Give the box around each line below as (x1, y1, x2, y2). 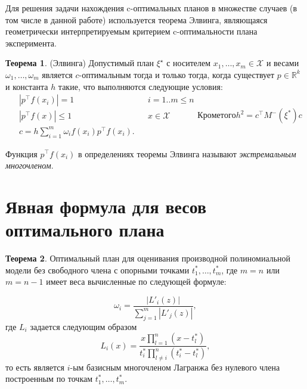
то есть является (5, 360, 64, 373)
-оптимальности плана (176, 25, 258, 38)
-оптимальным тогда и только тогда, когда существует (79, 68, 275, 80)
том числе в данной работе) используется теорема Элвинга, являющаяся (5, 13, 268, 26)
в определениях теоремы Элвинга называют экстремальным (78, 147, 296, 160)
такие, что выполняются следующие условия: (58, 80, 223, 92)
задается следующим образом (30, 320, 137, 332)
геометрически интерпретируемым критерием (5, 25, 170, 38)
